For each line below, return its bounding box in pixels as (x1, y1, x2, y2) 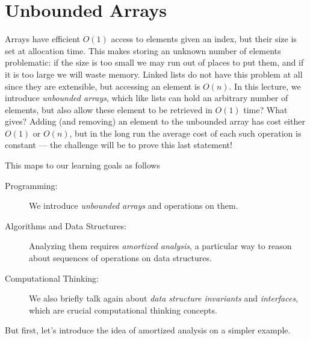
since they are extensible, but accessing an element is (5, 79, 200, 92)
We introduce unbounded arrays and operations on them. (29, 199, 238, 212)
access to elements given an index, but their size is (111, 32, 297, 45)
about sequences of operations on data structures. (29, 252, 212, 264)
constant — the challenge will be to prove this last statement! (5, 138, 232, 151)
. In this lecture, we (229, 79, 301, 92)
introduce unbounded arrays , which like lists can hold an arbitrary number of (5, 91, 288, 104)
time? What (243, 103, 288, 116)
